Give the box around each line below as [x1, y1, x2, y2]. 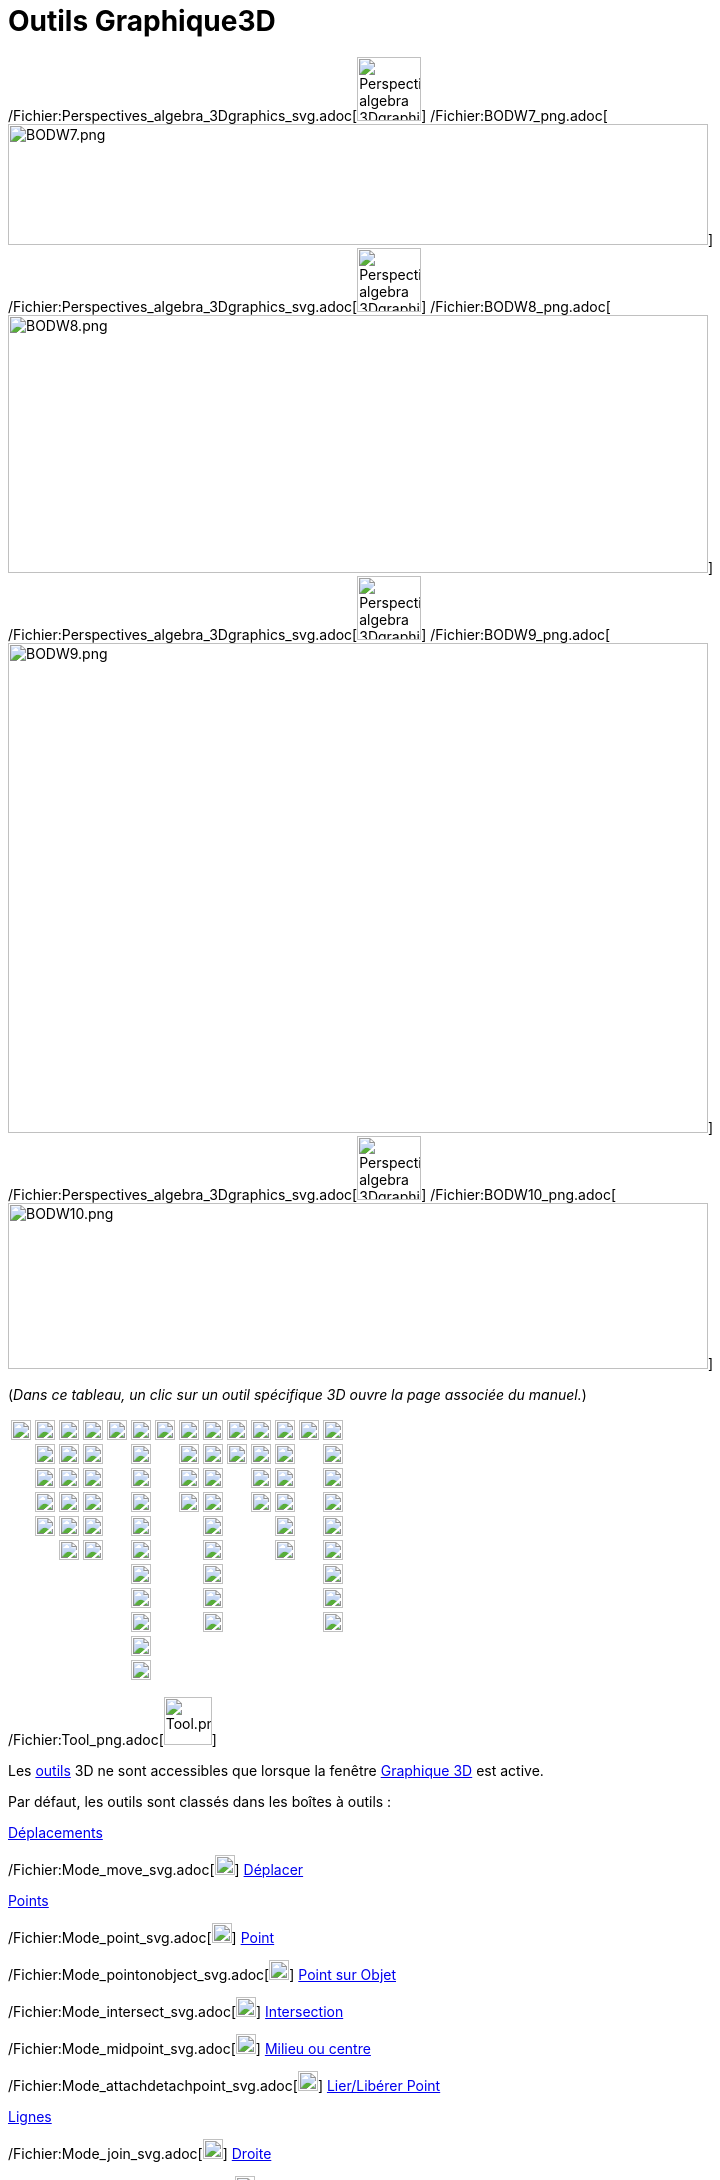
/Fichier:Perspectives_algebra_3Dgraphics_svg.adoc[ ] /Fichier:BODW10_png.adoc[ [8, 1185, 617, 1203]
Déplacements [8, 1823, 103, 1841]
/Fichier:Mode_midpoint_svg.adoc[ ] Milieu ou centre [8, 2039, 371, 2057]
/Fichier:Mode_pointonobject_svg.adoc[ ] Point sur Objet [8, 1965, 397, 1983]
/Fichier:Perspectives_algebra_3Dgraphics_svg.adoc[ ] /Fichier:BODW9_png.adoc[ [8, 625, 611, 643]
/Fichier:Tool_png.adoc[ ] [8, 1730, 217, 1748]
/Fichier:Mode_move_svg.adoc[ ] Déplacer [8, 1860, 304, 1878]
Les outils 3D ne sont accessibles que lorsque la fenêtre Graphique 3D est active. [8, 1761, 544, 1779]
